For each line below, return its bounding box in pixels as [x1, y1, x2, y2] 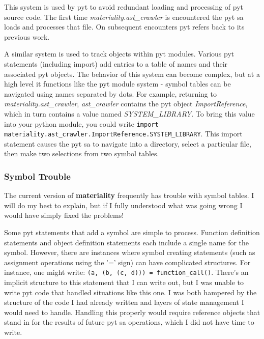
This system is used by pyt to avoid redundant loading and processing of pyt [4, 2, 244, 12]
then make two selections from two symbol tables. [4, 148, 159, 159]
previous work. [4, 31, 50, 42]
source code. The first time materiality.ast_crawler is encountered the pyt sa [4, 11, 244, 22]
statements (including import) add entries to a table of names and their [4, 58, 228, 69]
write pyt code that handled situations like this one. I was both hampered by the [4, 287, 257, 297]
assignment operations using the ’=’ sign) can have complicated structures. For [4, 257, 251, 267]
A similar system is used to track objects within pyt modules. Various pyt [4, 48, 234, 59]
